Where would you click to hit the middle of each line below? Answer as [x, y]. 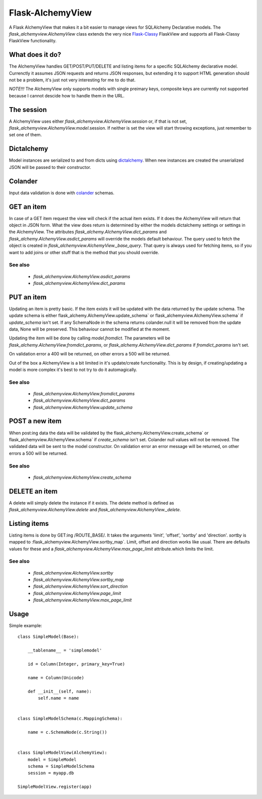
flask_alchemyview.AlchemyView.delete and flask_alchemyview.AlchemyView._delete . [95, 509]
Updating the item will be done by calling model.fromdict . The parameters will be [90, 338]
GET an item [28, 207]
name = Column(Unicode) [56, 678]
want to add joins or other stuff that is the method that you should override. [84, 252]
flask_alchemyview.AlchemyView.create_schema [82, 477]
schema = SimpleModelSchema [61, 766]
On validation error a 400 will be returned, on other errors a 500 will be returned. [90, 354]
